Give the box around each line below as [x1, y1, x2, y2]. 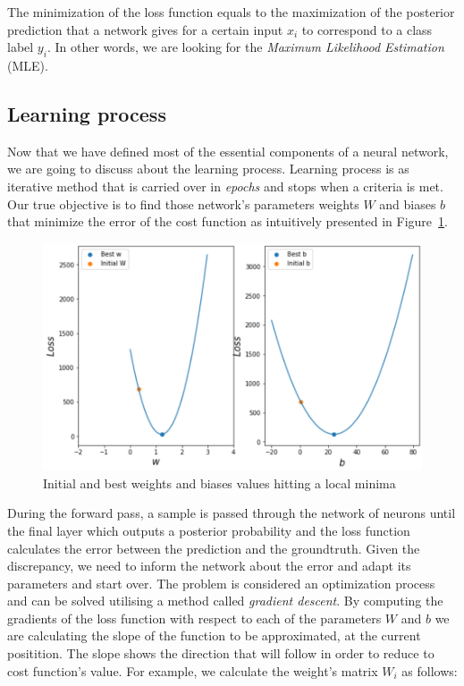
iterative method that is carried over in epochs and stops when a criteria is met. [7, 176, 443, 195]
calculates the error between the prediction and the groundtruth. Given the [7, 538, 420, 557]
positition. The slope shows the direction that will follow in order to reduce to [7, 644, 434, 663]
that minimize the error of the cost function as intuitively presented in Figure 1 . [7, 212, 448, 231]
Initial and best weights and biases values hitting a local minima [43, 473, 396, 492]
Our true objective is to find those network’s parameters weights [7, 194, 359, 213]
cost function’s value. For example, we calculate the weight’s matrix [7, 661, 378, 680]
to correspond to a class [301, 20, 433, 38]
